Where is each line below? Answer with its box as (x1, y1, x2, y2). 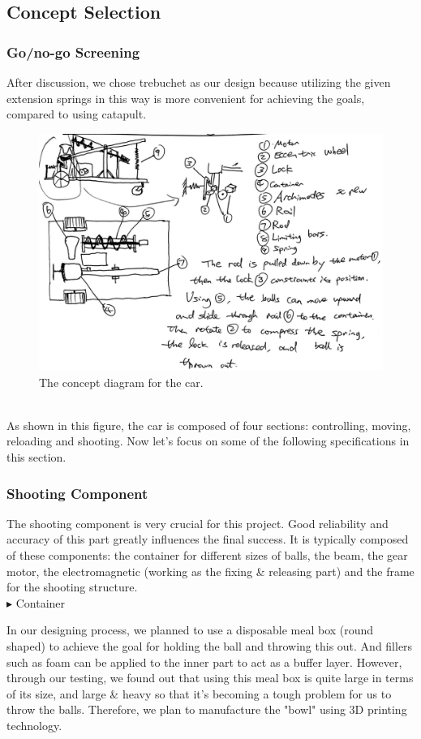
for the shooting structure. (6, 578, 138, 595)
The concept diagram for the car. (39, 373, 204, 390)
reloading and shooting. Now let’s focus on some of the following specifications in (6, 432, 410, 449)
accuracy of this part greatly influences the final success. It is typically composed (6, 531, 409, 548)
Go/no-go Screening (6, 41, 140, 62)
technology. (6, 717, 62, 734)
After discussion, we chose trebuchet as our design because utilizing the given (6, 74, 391, 90)
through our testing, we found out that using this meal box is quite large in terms (6, 669, 414, 686)
